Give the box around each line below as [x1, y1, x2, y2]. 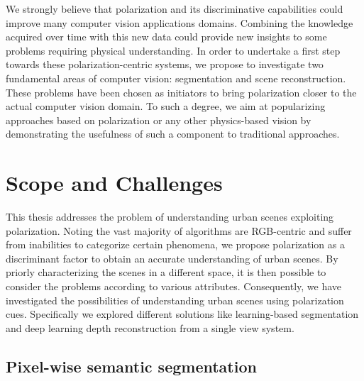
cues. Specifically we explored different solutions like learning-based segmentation [6, 307, 359, 321]
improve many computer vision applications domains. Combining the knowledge [6, 15, 353, 30]
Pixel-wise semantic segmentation [6, 355, 257, 377]
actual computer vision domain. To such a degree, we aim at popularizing [6, 99, 326, 114]
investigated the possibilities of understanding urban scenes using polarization [6, 292, 344, 307]
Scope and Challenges [6, 168, 223, 197]
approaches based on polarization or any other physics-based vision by [6, 112, 311, 127]
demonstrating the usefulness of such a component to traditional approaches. [6, 126, 340, 141]
